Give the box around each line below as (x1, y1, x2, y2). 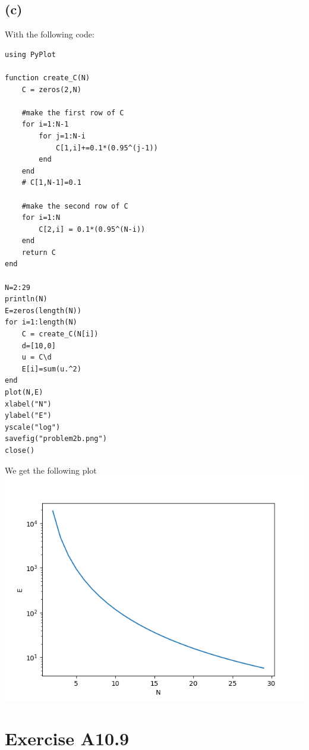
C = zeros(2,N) (21, 85, 81, 94)
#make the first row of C (21, 108, 124, 117)
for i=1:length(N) (5, 318, 77, 327)
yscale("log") (5, 423, 61, 431)
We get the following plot (5, 464, 97, 476)
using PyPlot (5, 50, 56, 59)
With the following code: (5, 28, 94, 40)
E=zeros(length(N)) (5, 306, 81, 315)
